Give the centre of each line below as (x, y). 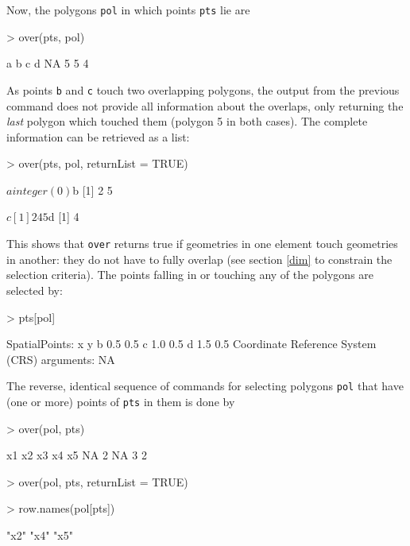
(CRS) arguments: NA (61, 359)
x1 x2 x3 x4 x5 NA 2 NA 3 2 (77, 455)
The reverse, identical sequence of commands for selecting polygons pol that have (205, 386)
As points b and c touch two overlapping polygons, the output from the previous (203, 89)
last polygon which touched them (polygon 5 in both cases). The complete (187, 121)
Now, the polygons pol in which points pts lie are (128, 10)
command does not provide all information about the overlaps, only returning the (205, 105)
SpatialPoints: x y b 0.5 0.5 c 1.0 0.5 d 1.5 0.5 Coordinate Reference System (191, 344)
